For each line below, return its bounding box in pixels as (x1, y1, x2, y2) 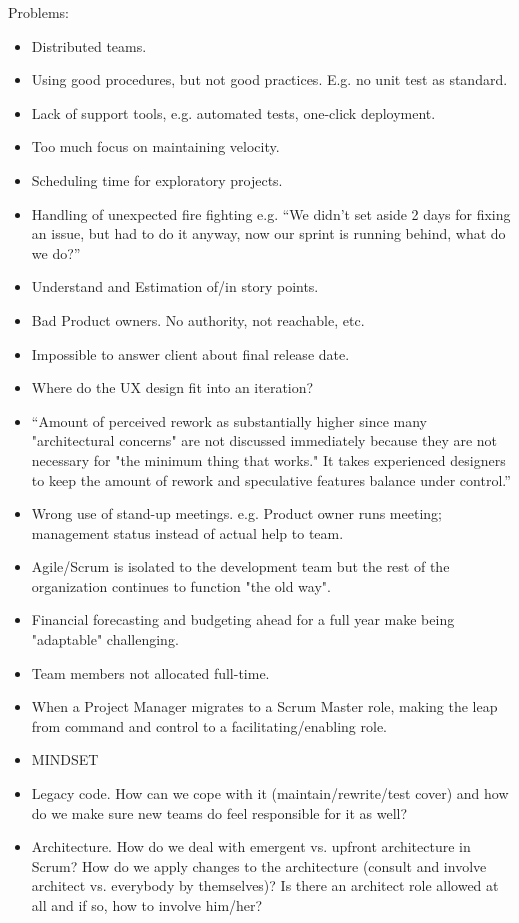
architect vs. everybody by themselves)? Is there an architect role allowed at (31, 875, 499, 896)
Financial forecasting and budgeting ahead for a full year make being (31, 609, 455, 630)
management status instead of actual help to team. (31, 522, 344, 543)
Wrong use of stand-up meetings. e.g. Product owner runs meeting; (31, 503, 442, 524)
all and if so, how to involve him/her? (31, 895, 263, 915)
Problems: (8, 2, 69, 22)
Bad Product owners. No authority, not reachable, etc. (31, 309, 365, 330)
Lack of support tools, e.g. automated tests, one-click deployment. (31, 102, 436, 123)
